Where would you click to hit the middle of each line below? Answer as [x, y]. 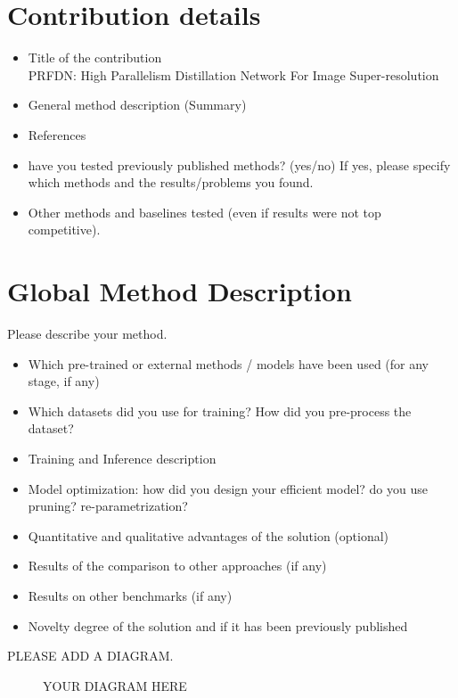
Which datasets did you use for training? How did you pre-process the [220, 411]
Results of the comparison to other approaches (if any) [177, 566]
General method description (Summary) [137, 105]
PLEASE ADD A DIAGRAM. [90, 656]
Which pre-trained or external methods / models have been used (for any [228, 363]
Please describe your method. [87, 333]
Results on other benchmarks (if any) [130, 595]
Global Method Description [180, 291]
